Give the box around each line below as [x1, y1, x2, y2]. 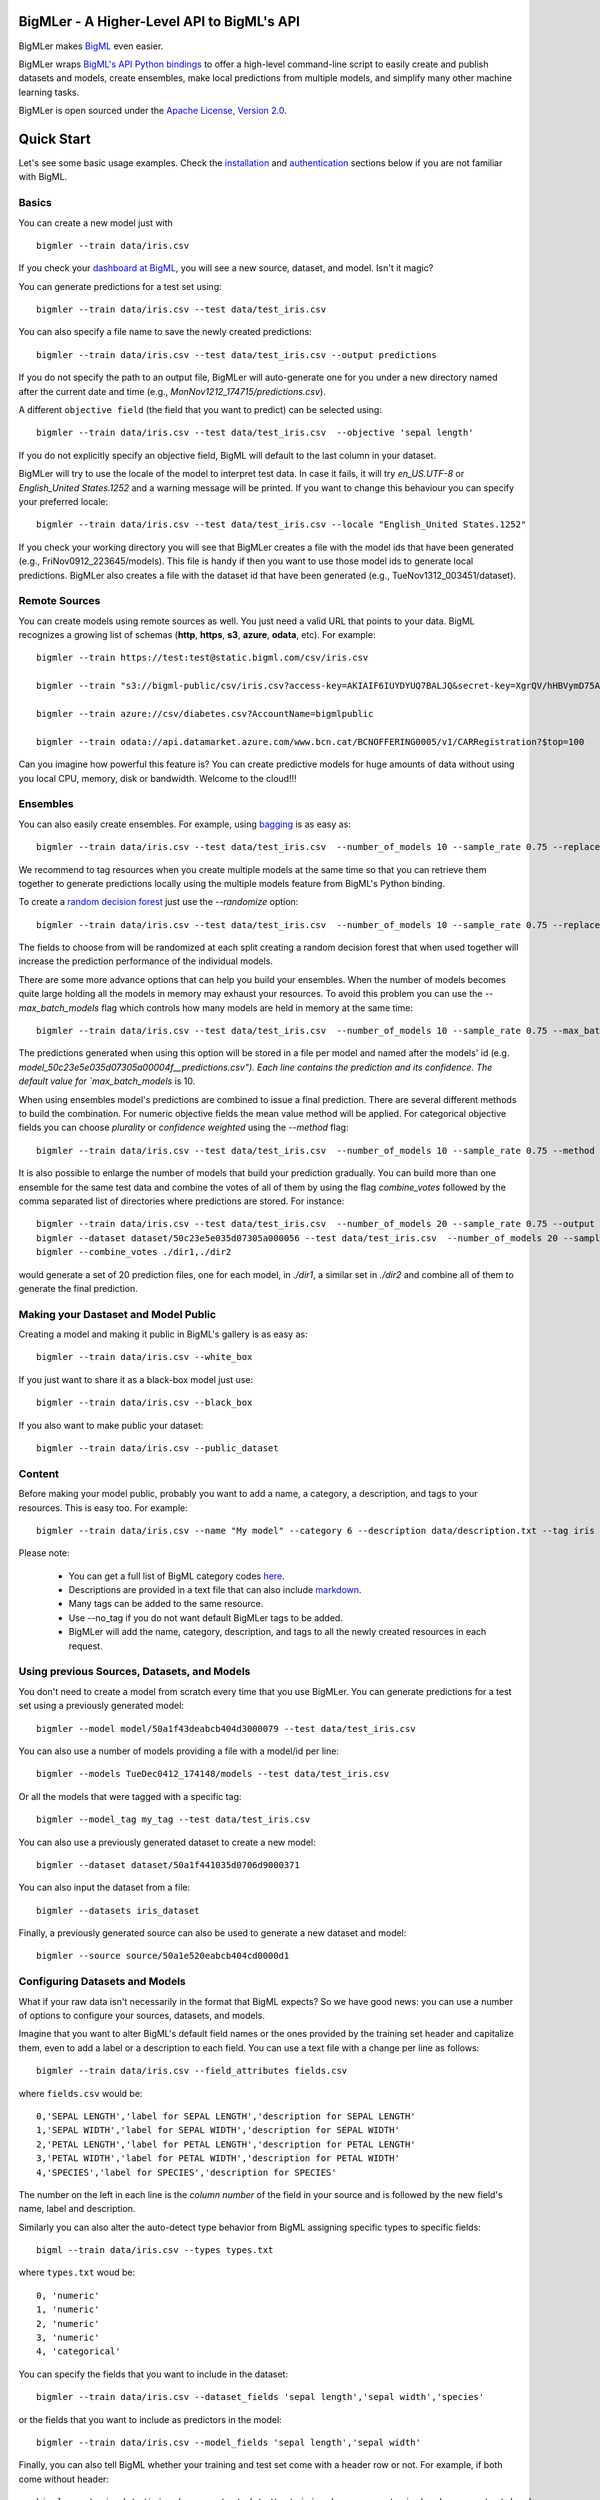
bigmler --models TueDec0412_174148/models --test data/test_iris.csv [36, 1768, 390, 1780]
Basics [18, 196, 52, 210]
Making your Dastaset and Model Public [18, 1307, 217, 1321]
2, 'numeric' [36, 2318, 100, 2329]
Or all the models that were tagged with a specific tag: [18, 1790, 242, 1802]
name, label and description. [18, 2203, 136, 2215]
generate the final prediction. [18, 1282, 139, 1294]
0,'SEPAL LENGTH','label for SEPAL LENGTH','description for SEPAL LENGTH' [36, 2110, 416, 2122]
